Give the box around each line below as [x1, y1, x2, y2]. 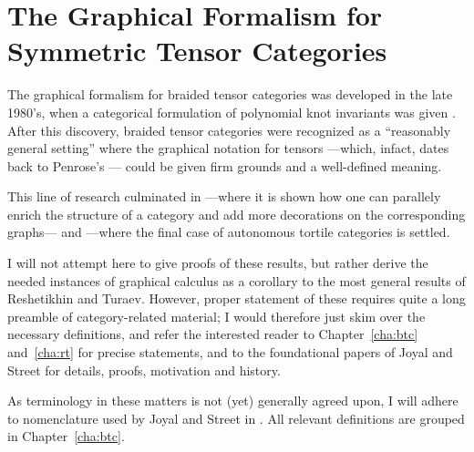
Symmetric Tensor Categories [7, 32, 387, 69]
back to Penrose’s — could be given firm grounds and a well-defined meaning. [7, 156, 442, 175]
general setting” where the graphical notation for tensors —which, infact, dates [7, 139, 449, 158]
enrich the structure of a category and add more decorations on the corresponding [7, 204, 466, 223]
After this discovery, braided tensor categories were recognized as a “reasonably [7, 120, 451, 139]
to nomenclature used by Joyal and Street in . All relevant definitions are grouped [7, 408, 465, 427]
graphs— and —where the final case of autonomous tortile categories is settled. [7, 222, 450, 241]
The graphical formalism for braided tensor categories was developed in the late [7, 85, 453, 104]
